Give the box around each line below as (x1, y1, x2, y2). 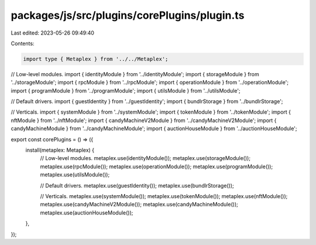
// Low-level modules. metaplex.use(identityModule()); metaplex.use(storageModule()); (40, 155, 251, 162)
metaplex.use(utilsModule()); (40, 171, 110, 178)
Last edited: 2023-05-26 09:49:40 (11, 29, 95, 36)
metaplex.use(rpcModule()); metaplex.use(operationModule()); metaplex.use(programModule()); (40, 163, 273, 170)
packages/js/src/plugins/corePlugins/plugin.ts (11, 9, 245, 22)
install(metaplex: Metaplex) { (25, 147, 95, 154)
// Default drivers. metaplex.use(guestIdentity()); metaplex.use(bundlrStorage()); (40, 182, 234, 189)
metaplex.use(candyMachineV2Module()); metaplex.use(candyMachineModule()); (40, 201, 238, 208)
